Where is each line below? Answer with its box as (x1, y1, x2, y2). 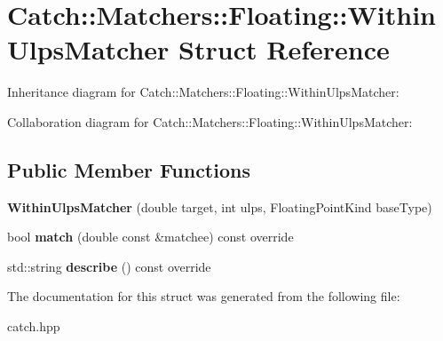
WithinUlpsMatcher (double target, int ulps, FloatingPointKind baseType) (7, 197, 432, 216)
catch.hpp (7, 317, 60, 336)
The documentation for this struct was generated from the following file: (7, 287, 400, 305)
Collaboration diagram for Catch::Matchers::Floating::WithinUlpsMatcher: (7, 112, 413, 131)
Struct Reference (178, 31, 390, 67)
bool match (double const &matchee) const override (7, 227, 294, 246)
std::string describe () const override (7, 257, 211, 275)
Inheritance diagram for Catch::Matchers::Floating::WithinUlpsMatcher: (7, 83, 399, 101)
